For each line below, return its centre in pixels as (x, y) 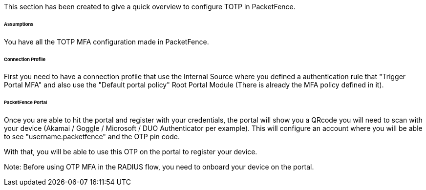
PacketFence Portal (26, 103)
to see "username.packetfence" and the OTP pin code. (92, 137)
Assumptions (19, 24)
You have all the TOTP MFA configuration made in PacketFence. (106, 42)
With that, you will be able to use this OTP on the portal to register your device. (131, 152)
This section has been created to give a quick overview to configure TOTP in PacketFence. (150, 7)
